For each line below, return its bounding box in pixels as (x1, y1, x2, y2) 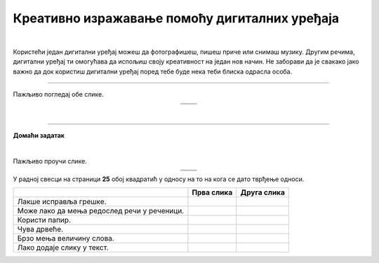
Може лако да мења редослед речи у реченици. (17, 206, 185, 216)
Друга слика (240, 187, 286, 197)
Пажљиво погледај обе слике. (13, 90, 105, 99)
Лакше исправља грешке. (17, 197, 107, 206)
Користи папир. (17, 215, 72, 225)
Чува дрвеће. (17, 225, 63, 234)
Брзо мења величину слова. (17, 234, 115, 243)
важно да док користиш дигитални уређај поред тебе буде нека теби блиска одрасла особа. (13, 67, 293, 76)
